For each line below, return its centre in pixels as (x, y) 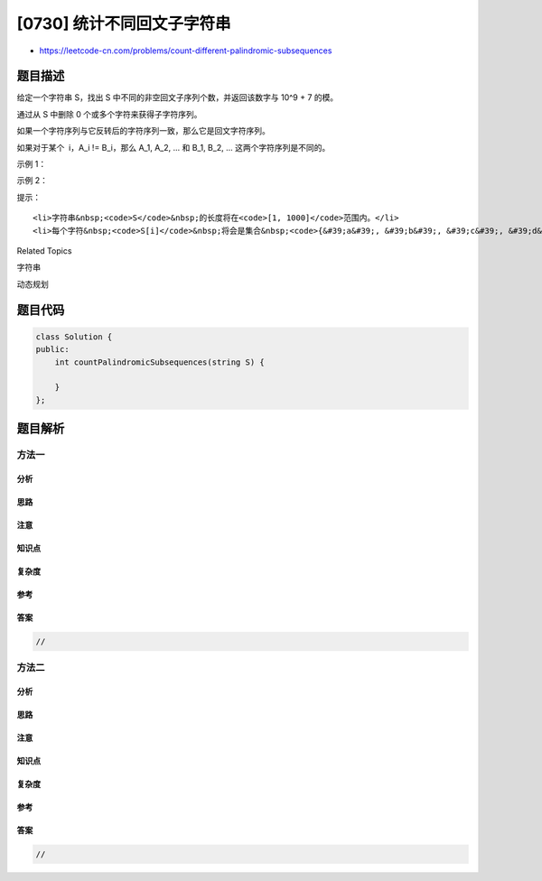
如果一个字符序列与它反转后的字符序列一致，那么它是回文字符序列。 (143, 131)
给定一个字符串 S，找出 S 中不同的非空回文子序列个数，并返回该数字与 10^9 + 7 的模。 (178, 97)
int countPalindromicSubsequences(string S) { (160, 362)
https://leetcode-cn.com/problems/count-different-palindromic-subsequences (186, 51)
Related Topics (44, 250)
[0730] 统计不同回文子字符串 (124, 23)
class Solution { (74, 337)
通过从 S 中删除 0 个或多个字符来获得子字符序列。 (109, 114)
